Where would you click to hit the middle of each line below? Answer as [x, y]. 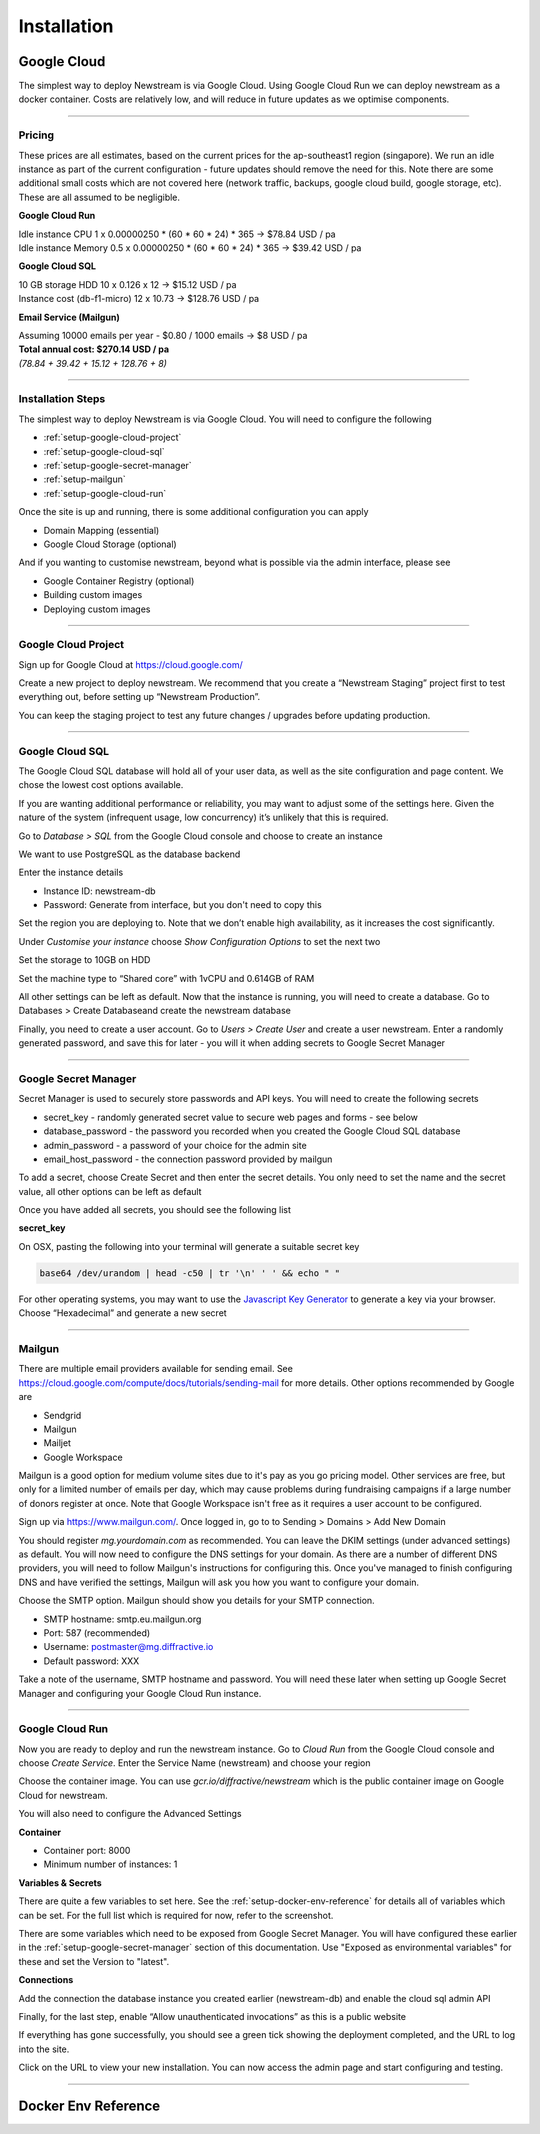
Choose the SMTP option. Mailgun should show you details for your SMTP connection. [196, 1601]
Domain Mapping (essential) [101, 530]
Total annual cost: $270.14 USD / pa [94, 349]
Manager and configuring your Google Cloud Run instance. [140, 1693]
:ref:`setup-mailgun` [84, 479]
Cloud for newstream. [63, 1795]
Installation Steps [62, 399]
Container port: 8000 [87, 1851]
